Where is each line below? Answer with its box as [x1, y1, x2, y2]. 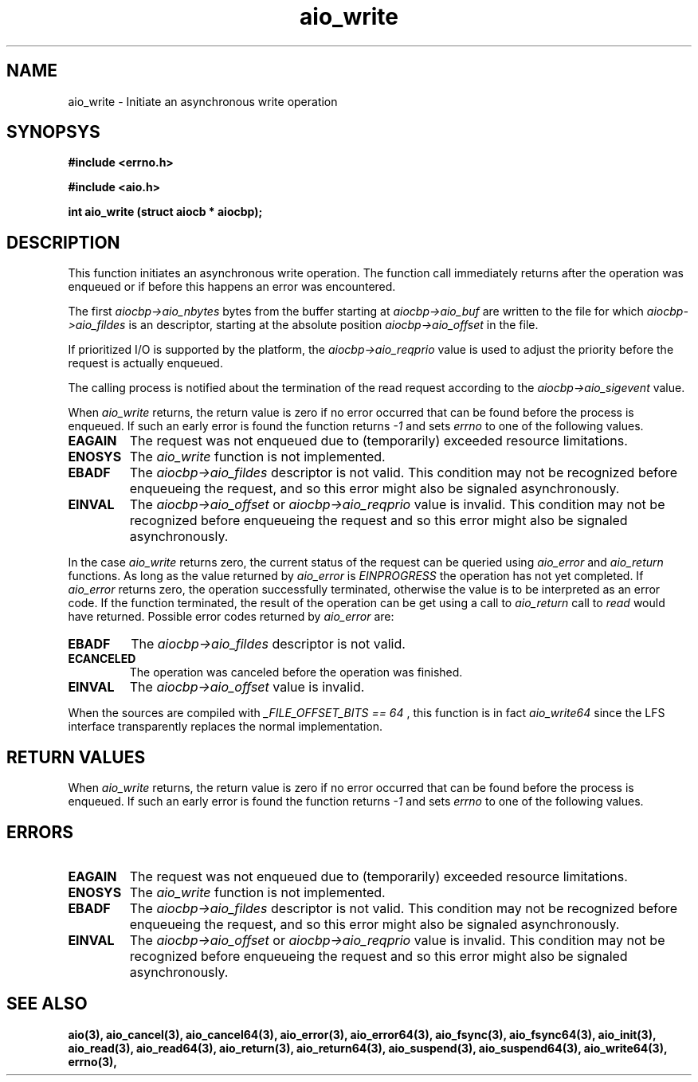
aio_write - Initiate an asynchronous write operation [68, 94, 338, 108]
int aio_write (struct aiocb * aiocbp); [68, 205, 263, 219]
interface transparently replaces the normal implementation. [68, 719, 383, 734]
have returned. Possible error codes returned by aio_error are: [68, 610, 394, 624]
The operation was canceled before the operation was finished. [129, 665, 463, 680]
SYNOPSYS [6, 122, 100, 143]
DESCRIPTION [6, 232, 120, 253]
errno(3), [68, 1054, 117, 1068]
